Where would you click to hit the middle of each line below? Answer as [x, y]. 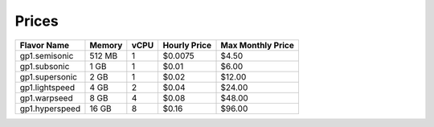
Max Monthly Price [258, 45]
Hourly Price [187, 45]
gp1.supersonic [49, 76]
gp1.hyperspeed [50, 109]
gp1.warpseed [46, 98]
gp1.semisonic [47, 55]
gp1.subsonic [45, 66]
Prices [37, 21]
